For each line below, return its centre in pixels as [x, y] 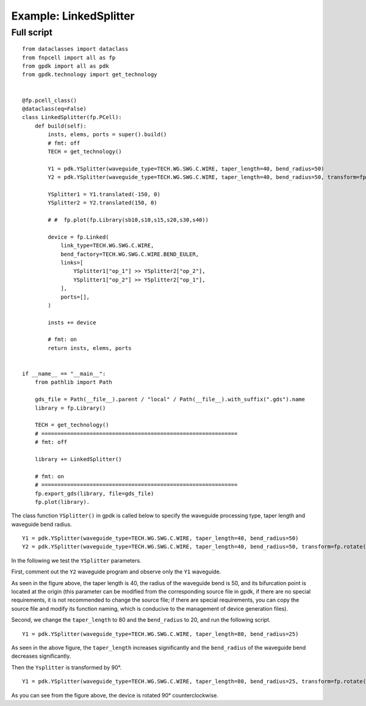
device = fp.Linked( [78, 237]
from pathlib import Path [74, 382]
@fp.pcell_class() [50, 100]
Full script [32, 32]
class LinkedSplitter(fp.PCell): [72, 117]
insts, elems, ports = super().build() [107, 135]
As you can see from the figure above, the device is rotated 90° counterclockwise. [115, 695]
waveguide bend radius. [42, 524]
